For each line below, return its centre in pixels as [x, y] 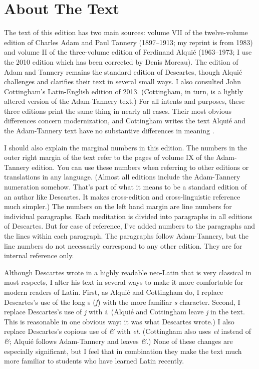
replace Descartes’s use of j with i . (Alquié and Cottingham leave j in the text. [124, 312]
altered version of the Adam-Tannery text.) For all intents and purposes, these [124, 101]
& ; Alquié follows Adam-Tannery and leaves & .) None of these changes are [118, 341]
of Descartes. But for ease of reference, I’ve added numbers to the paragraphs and [130, 226]
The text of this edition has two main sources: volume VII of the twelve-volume [126, 32]
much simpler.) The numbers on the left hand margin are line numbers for [118, 206]
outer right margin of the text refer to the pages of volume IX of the [109, 157]
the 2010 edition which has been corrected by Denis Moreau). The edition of [121, 61]
